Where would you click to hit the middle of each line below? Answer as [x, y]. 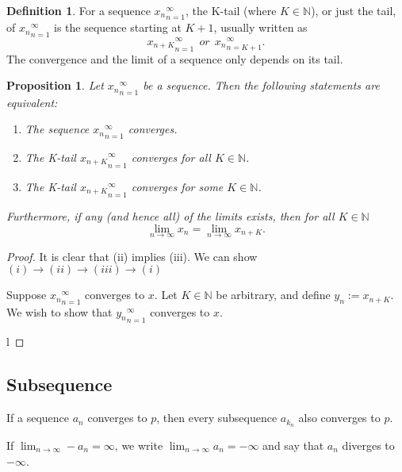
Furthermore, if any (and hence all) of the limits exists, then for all [170, 216]
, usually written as [260, 27]
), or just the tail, [354, 10]
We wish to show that [59, 311]
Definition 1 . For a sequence [78, 10]
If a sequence [38, 418]
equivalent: [32, 102]
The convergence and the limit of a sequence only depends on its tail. [175, 58]
